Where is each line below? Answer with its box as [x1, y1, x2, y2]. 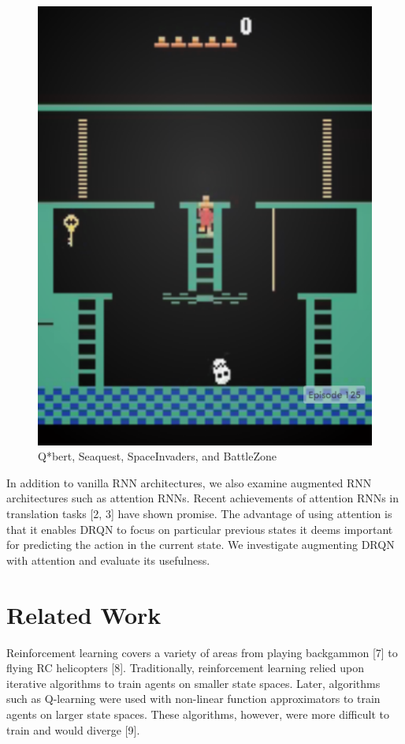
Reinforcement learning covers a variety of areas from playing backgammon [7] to [6, 644, 398, 660]
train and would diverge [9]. [6, 721, 140, 738]
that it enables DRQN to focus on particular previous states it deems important [6, 520, 393, 537]
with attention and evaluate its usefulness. [6, 551, 210, 568]
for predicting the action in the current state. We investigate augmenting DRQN [6, 536, 395, 553]
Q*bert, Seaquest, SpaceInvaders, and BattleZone [38, 448, 277, 464]
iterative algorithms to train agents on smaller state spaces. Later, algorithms [6, 674, 381, 691]
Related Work [6, 598, 162, 630]
